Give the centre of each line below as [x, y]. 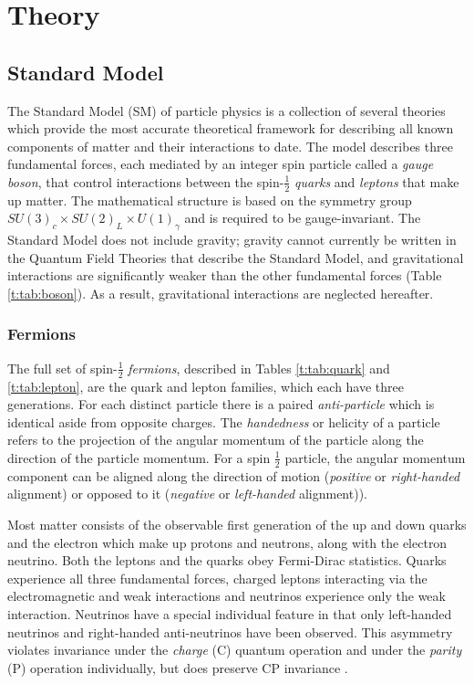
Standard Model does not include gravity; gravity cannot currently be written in [232, 240]
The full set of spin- [62, 368]
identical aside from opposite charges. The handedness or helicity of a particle [224, 421]
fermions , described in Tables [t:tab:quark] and [259, 368]
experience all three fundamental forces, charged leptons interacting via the [217, 578]
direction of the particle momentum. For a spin [139, 457]
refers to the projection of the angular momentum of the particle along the [216, 440]
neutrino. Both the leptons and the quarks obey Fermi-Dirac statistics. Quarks [227, 560]
